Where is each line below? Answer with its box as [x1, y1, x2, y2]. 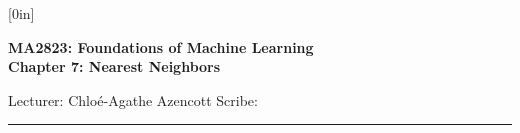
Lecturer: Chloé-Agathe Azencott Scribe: [8, 89, 258, 110]
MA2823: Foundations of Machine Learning [8, 36, 314, 57]
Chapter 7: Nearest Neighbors [8, 56, 221, 77]
